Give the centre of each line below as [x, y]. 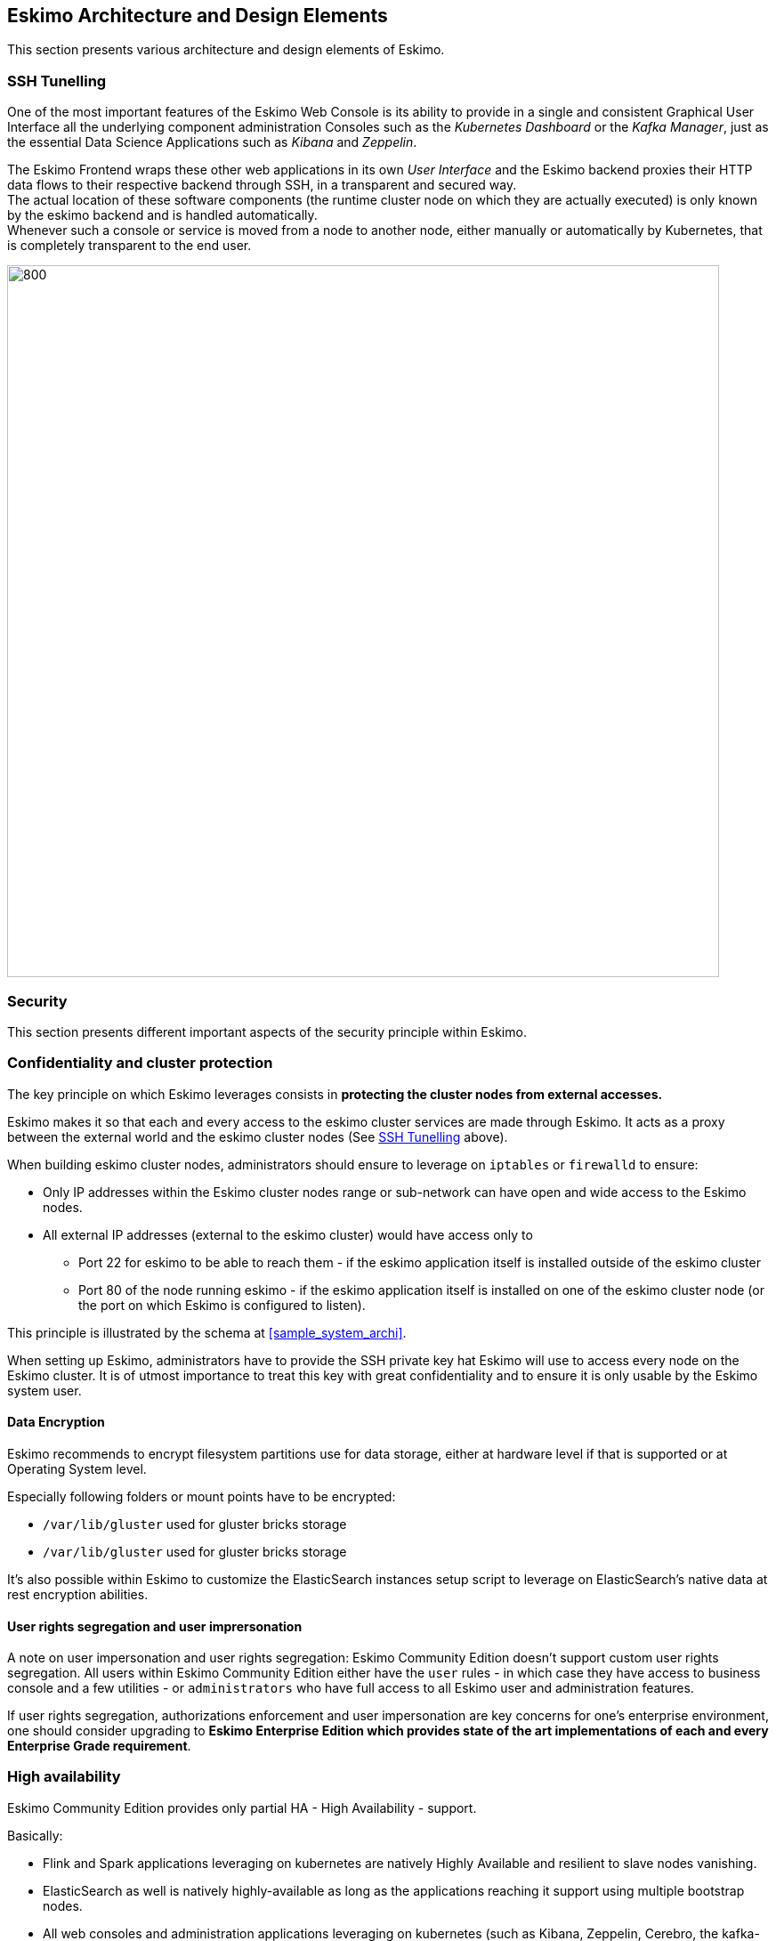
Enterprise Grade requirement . [99, 1746]
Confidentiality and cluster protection [140, 1063]
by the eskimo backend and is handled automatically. [162, 215]
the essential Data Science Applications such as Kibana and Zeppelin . [212, 142]
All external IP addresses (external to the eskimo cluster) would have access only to [288, 1234]
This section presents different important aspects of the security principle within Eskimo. [267, 1031]
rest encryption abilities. [78, 1594]
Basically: [35, 1835]
